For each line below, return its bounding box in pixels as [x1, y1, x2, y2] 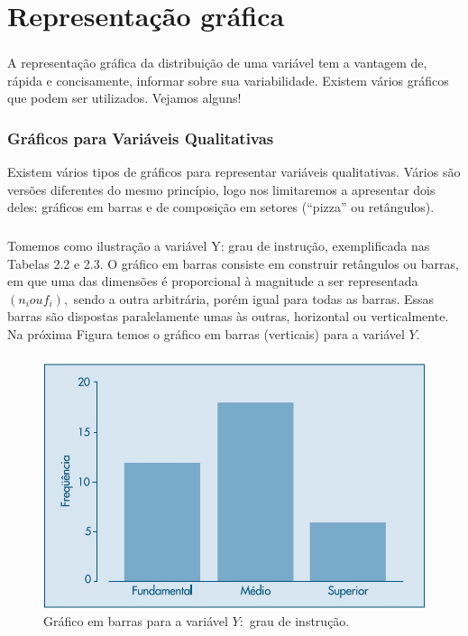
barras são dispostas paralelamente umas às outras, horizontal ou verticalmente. [7, 307, 449, 326]
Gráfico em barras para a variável [43, 611, 228, 630]
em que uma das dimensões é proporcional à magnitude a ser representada [7, 272, 418, 290]
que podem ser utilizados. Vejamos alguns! [7, 88, 242, 107]
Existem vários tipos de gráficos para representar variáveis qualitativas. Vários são [7, 162, 461, 181]
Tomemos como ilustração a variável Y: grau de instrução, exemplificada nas [7, 236, 430, 254]
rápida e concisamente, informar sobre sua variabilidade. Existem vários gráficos [7, 70, 449, 89]
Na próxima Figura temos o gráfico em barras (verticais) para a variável [7, 324, 405, 343]
